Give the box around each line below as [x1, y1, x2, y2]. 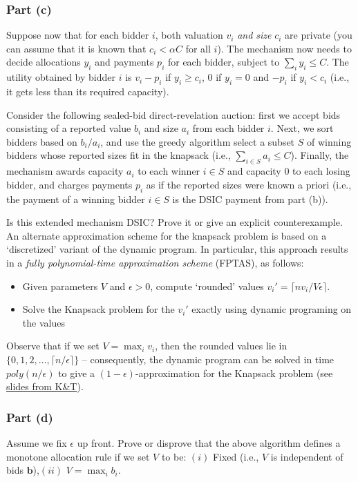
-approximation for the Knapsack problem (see [135, 365, 333, 380]
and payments [95, 55, 154, 69]
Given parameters [22, 278, 98, 293]
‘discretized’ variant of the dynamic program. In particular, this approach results [6, 242, 348, 256]
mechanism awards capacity [6, 164, 124, 178]
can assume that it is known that [6, 41, 147, 55]
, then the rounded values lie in [155, 338, 288, 353]
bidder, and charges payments [6, 177, 133, 191]
